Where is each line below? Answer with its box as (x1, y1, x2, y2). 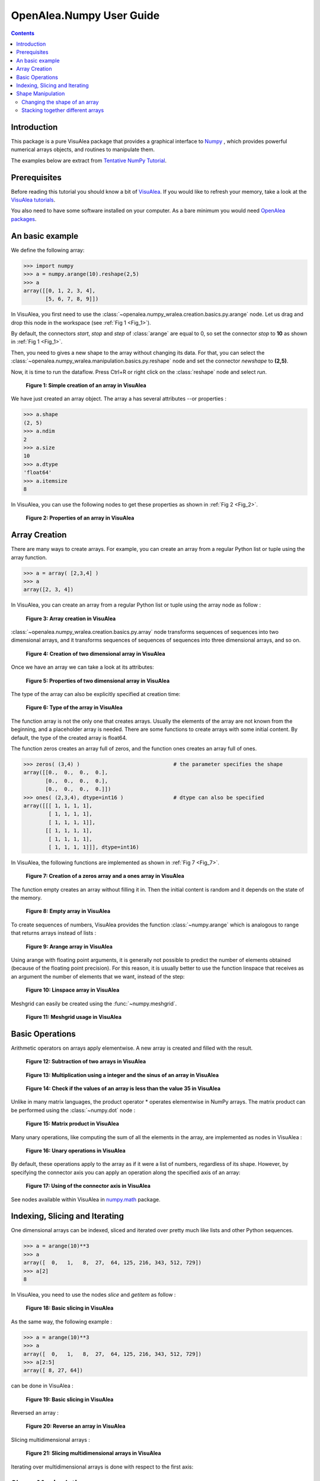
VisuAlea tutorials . (11, 196, 56, 204)
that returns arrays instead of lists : (11, 929, 97, 937)
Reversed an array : (11, 1409, 59, 1416)
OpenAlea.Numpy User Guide (11, 9, 160, 22)
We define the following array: (11, 246, 85, 254)
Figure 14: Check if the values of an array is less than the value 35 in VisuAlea (25, 1085, 221, 1092)
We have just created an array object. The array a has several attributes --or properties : (11, 395, 226, 402)
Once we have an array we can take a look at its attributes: (11, 663, 154, 671)
